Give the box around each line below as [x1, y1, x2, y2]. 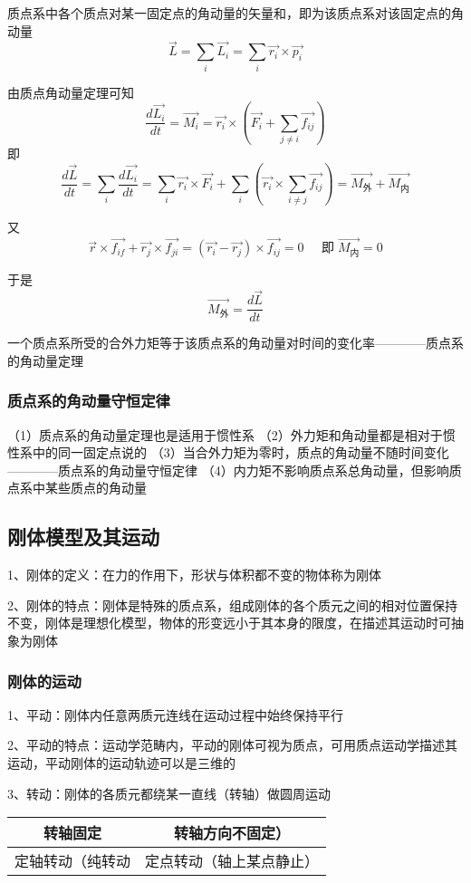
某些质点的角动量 [44, 478, 147, 497]
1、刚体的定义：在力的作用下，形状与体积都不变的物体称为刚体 [7, 565, 381, 584]
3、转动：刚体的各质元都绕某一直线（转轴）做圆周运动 [7, 783, 331, 802]
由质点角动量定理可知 [7, 82, 134, 101]
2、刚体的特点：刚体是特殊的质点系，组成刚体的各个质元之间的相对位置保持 [7, 595, 457, 614]
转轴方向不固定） [174, 822, 291, 844]
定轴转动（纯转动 [14, 850, 131, 872]
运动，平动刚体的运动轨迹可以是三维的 [7, 753, 235, 772]
